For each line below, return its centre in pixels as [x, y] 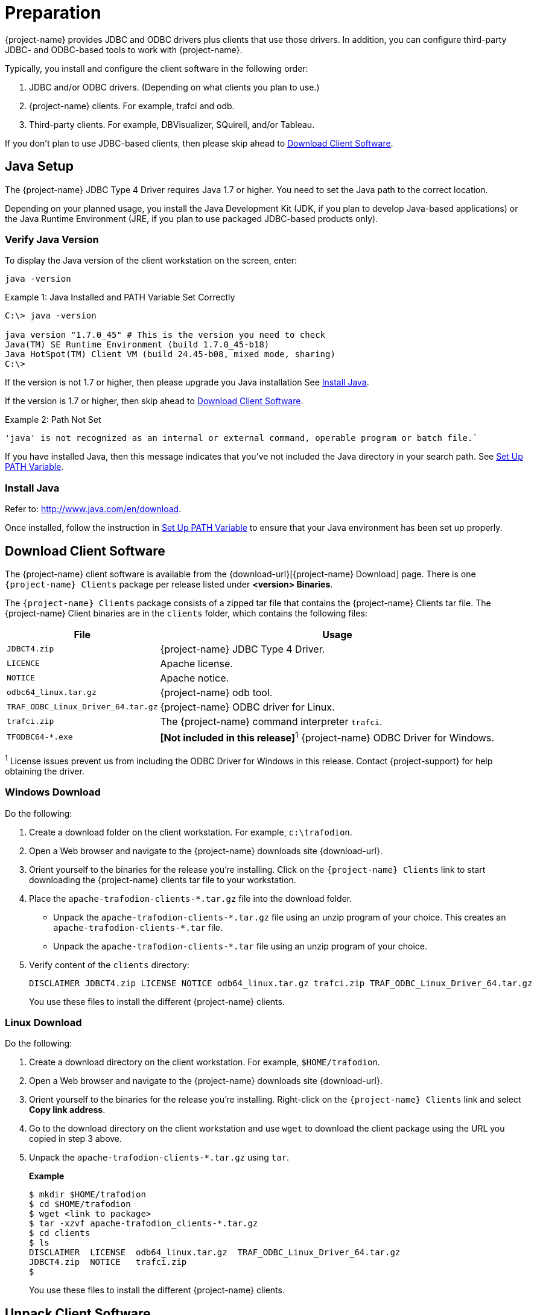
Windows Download [53, 792]
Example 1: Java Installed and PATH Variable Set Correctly [120, 297]
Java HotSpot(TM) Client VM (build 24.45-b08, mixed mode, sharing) [170, 354]
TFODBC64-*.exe [40, 737]
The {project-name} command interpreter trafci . [271, 721]
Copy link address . [67, 1110]
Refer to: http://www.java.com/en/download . [93, 509]
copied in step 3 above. [76, 1139]
